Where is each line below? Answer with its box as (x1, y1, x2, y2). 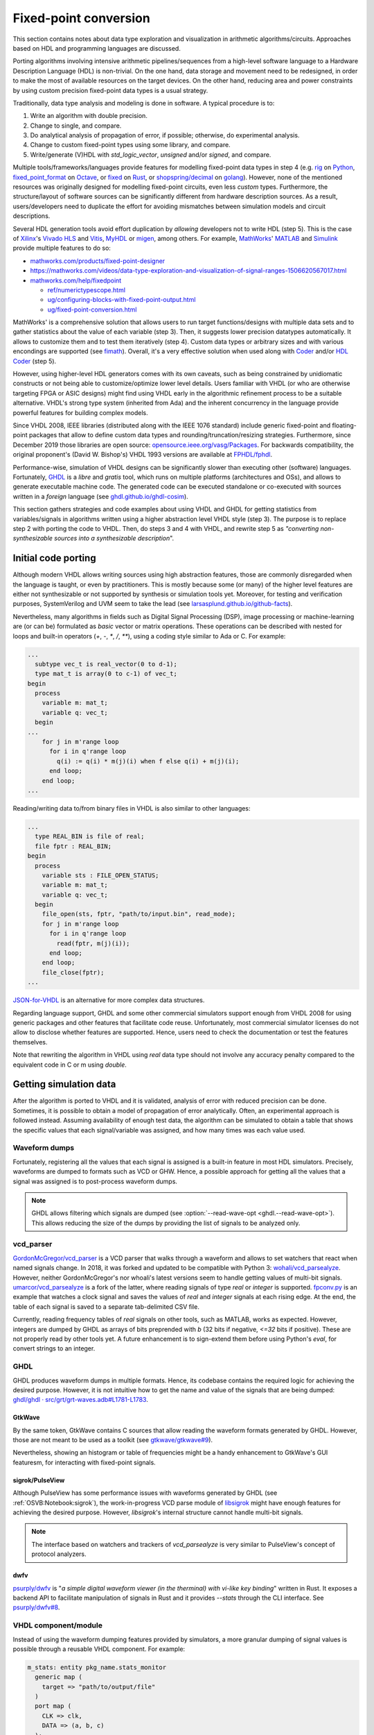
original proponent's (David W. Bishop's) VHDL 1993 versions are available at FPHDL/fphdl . (12, 450, 273, 459)
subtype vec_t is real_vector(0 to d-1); (35, 660, 178, 668)
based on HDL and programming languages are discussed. (12, 44, 181, 52)
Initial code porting (12, 552, 96, 564)
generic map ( (35, 1673, 83, 1681)
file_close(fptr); (42, 968, 105, 976)
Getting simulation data (12, 1078, 116, 1090)
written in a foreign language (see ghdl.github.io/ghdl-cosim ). (12, 492, 188, 500)
